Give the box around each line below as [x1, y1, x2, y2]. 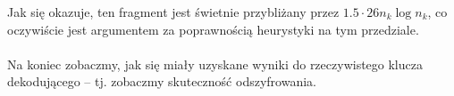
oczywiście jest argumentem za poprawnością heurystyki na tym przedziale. [7, 20, 419, 38]
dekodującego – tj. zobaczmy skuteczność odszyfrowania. [7, 72, 316, 91]
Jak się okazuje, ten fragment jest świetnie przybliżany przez [7, 3, 340, 20]
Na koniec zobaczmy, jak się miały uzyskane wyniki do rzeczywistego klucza [7, 54, 423, 73]
